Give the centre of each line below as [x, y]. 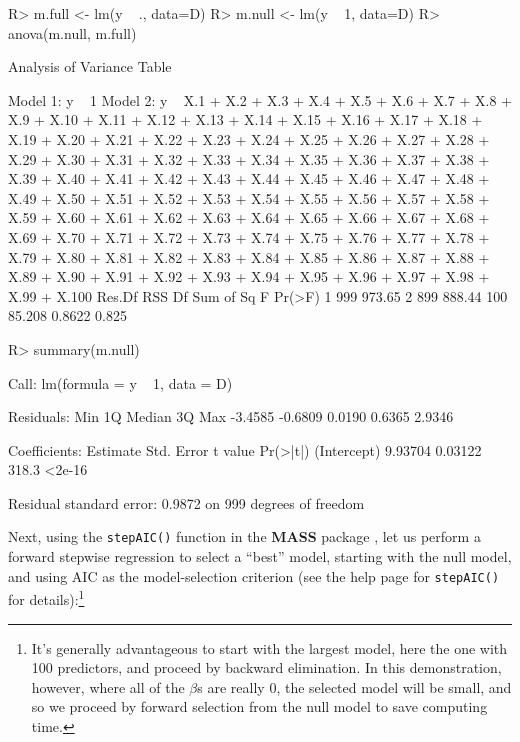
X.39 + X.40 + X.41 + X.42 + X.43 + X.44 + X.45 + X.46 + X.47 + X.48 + [249, 178]
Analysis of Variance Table [90, 66]
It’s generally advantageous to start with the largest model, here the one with [269, 647]
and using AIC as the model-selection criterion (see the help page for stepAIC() [254, 575]
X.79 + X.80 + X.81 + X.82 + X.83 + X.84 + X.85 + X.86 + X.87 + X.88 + [249, 256]
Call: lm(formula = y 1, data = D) [120, 382]
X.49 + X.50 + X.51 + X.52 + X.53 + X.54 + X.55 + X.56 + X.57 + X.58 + [249, 197]
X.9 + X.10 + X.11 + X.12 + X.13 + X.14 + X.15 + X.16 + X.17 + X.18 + [245, 119]
